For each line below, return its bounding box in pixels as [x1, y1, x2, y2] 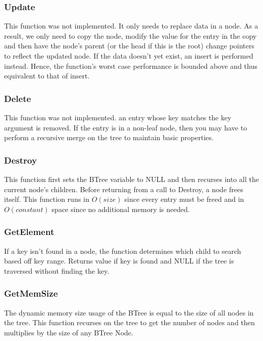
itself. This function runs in [4, 194, 90, 204]
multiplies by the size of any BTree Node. [4, 327, 133, 337]
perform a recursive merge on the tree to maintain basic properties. [4, 132, 214, 143]
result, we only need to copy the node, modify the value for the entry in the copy [4, 30, 257, 41]
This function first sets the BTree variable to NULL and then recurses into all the [4, 174, 259, 184]
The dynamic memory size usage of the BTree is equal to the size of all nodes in [4, 307, 254, 318]
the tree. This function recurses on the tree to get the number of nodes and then [4, 317, 255, 328]
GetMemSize [4, 287, 58, 300]
